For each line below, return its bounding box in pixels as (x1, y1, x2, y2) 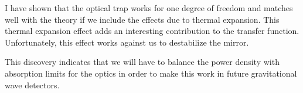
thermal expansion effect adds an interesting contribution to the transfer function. (5, 25, 299, 37)
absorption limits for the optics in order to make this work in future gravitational (5, 67, 297, 79)
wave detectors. (5, 78, 60, 91)
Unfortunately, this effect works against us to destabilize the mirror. (5, 36, 249, 48)
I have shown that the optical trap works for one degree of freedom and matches (5, 2, 293, 13)
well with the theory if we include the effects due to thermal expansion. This (5, 13, 280, 25)
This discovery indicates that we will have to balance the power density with (5, 56, 280, 68)
